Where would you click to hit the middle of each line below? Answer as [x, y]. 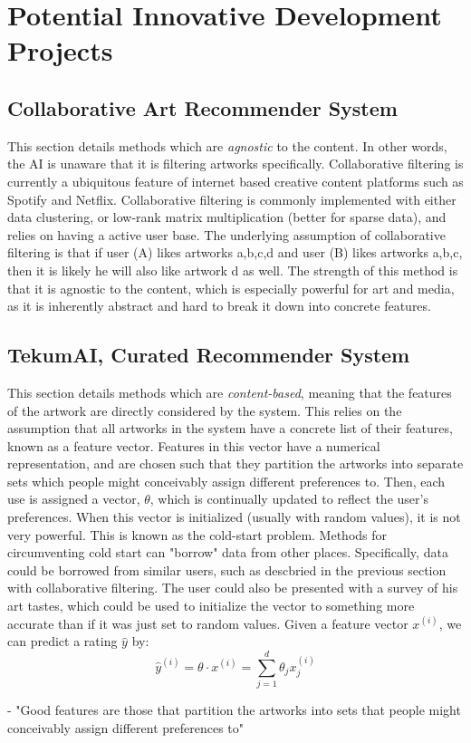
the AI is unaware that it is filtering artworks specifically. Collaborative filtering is [235, 164]
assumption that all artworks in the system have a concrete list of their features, [230, 428]
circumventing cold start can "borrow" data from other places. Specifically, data [228, 552]
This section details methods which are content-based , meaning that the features [230, 392]
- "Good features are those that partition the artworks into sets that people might [234, 709]
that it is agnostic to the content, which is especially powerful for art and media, [231, 288]
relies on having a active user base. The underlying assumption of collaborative [226, 234]
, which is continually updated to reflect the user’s [289, 499]
